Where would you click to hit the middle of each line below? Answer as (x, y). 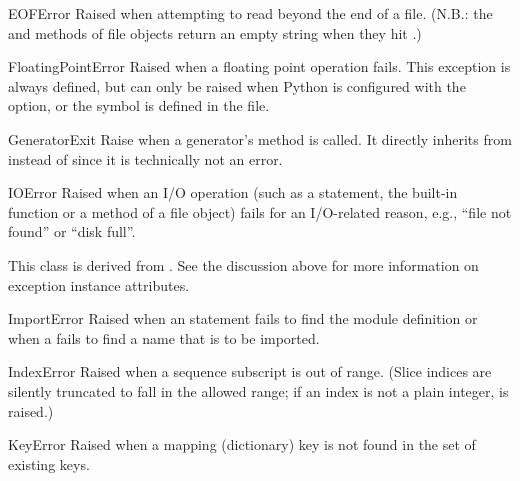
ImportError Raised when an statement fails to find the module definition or (243, 318)
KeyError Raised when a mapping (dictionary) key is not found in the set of (242, 444)
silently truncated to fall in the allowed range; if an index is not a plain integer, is (258, 390)
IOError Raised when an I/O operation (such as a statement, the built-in (233, 192)
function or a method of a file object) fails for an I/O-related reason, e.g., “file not (260, 211)
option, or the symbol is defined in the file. (139, 105)
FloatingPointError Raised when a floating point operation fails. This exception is (259, 66)
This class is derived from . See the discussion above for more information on (243, 264)
